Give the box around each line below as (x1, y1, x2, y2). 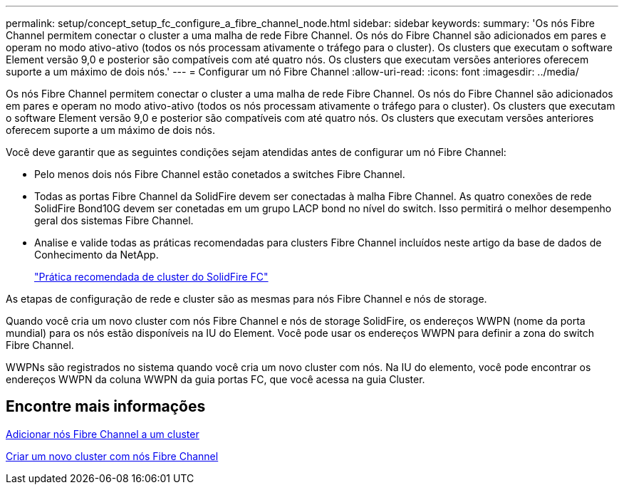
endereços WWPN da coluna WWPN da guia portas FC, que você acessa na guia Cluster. (6, 373, 425, 385)
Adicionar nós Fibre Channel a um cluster (6, 427, 199, 440)
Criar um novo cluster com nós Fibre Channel (6, 449, 219, 462)
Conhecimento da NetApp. (34, 249, 159, 261)
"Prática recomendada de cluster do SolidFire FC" (34, 271, 269, 283)
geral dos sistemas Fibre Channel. (34, 214, 194, 226)
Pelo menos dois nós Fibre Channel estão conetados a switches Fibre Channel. (34, 168, 405, 180)
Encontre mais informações (6, 397, 206, 416)
